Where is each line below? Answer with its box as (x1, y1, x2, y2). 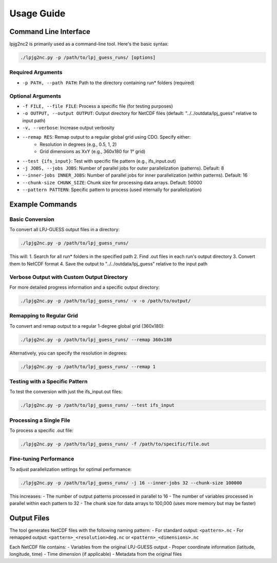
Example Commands (9, 200, 77, 209)
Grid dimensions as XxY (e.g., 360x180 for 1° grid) (39, 148, 146, 155)
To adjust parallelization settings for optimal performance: (9, 466, 132, 472)
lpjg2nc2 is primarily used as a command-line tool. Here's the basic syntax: (9, 41, 169, 47)
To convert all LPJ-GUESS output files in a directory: (9, 227, 120, 233)
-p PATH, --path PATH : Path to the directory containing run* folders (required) (22, 80, 195, 86)
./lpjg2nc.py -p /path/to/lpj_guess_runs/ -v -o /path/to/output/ (20, 298, 191, 304)
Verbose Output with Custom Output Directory (9, 273, 128, 280)
